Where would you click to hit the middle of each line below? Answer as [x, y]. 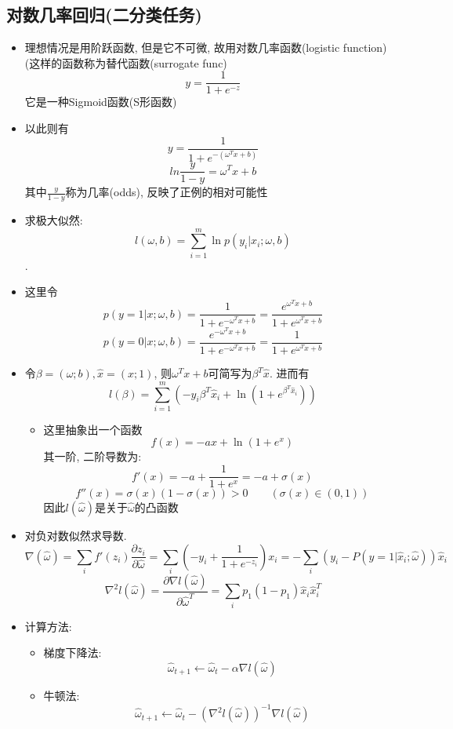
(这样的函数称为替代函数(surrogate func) [126, 62]
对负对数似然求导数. [76, 536]
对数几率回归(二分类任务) [104, 15]
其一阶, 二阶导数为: [92, 456]
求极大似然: [54, 219]
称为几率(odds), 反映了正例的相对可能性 [167, 192]
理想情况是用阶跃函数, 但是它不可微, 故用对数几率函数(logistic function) [206, 47]
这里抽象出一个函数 [93, 429]
